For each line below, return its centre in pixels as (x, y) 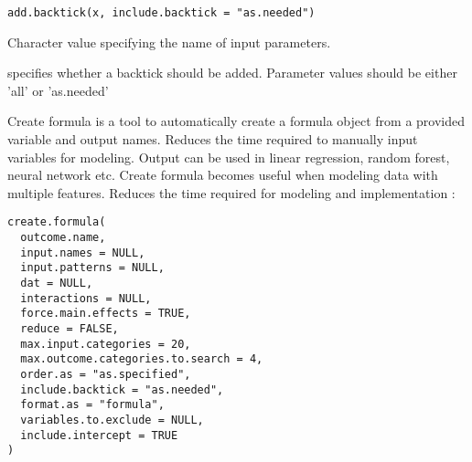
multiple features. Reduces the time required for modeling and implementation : (231, 192)
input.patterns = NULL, (92, 268)
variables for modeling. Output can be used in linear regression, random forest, (229, 157)
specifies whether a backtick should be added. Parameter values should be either (232, 73)
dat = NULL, (57, 283)
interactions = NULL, (86, 298)
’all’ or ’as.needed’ (58, 90)
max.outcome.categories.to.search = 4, (142, 359)
